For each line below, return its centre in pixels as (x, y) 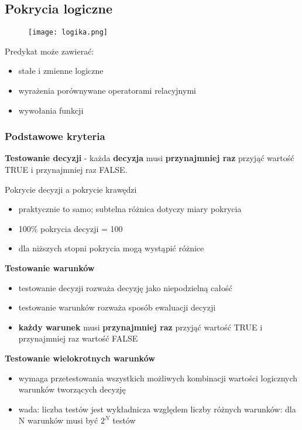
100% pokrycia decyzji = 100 (71, 228)
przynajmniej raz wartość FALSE (78, 338)
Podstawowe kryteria (55, 136)
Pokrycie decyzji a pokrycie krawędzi (71, 189)
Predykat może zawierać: (49, 51)
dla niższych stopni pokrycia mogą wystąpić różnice (111, 248)
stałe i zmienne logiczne (61, 71)
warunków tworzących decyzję (72, 389)
